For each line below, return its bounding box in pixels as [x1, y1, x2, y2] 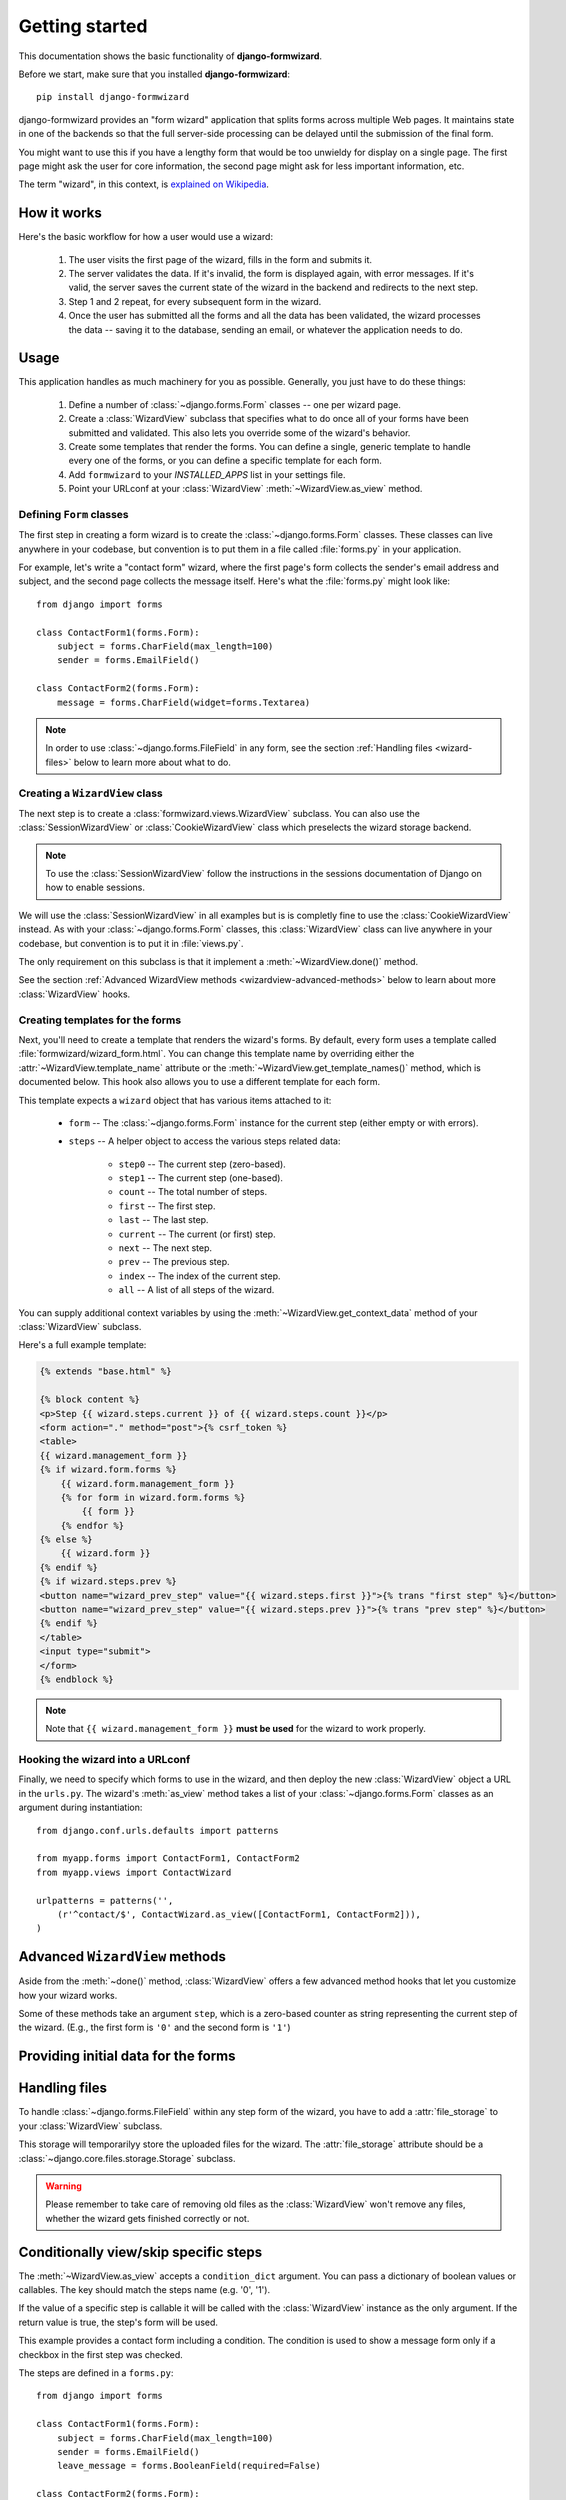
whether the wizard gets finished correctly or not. [45, 2212, 250, 2224]
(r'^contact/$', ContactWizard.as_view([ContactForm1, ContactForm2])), [56, 1909, 422, 1920]
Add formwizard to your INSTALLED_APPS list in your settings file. [68, 468, 346, 480]
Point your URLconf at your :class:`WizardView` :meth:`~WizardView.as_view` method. [68, 483, 423, 495]
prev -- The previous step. [118, 1256, 230, 1268]
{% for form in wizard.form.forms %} [60, 1491, 246, 1503]
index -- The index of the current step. [118, 1270, 281, 1282]
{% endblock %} [39, 1673, 114, 1685]
